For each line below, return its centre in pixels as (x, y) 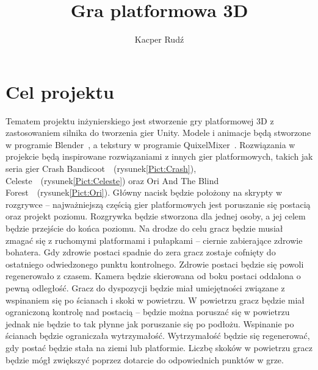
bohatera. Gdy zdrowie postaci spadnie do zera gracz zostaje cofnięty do (141, 252)
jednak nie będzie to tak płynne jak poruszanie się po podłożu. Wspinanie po (150, 323)
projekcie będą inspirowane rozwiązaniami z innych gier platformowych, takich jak (159, 156)
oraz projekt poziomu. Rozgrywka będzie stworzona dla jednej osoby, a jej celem (156, 216)
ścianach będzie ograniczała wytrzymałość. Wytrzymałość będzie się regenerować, (158, 336)
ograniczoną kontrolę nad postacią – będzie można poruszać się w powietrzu (148, 312)
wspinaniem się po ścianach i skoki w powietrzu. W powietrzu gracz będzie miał (155, 300)
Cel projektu (60, 91)
